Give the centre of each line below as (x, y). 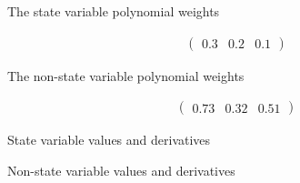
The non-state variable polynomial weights (126, 75)
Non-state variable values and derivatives (121, 170)
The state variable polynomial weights (114, 11)
